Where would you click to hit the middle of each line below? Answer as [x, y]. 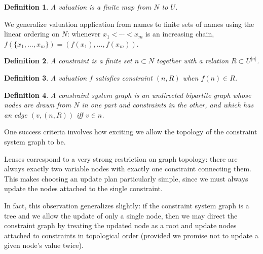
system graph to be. [35, 141]
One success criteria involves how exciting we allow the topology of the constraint [131, 132]
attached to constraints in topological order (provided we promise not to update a [131, 235]
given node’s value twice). [44, 245]
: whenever [84, 34]
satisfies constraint [124, 77]
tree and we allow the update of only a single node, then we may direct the [121, 215]
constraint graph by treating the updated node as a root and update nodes [120, 225]
